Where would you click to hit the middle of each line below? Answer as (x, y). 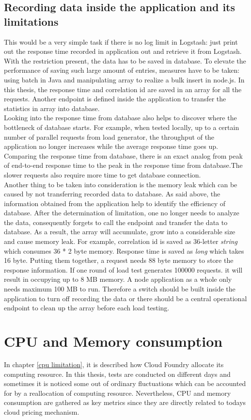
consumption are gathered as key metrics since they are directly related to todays (125, 402)
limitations (31, 21)
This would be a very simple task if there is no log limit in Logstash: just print (121, 41)
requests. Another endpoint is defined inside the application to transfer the (115, 99)
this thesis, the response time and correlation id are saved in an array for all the (123, 89)
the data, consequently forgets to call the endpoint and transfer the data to (116, 222)
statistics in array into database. (52, 108)
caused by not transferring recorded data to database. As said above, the (112, 194)
